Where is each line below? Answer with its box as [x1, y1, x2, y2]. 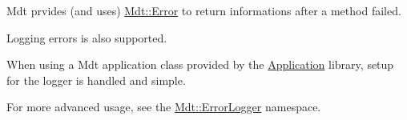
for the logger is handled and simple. [6, 71, 186, 88]
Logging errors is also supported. [6, 29, 167, 46]
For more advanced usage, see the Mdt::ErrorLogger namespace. [6, 98, 321, 115]
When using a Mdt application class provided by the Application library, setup [6, 56, 394, 73]
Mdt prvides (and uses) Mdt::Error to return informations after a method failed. [6, 2, 401, 18]
